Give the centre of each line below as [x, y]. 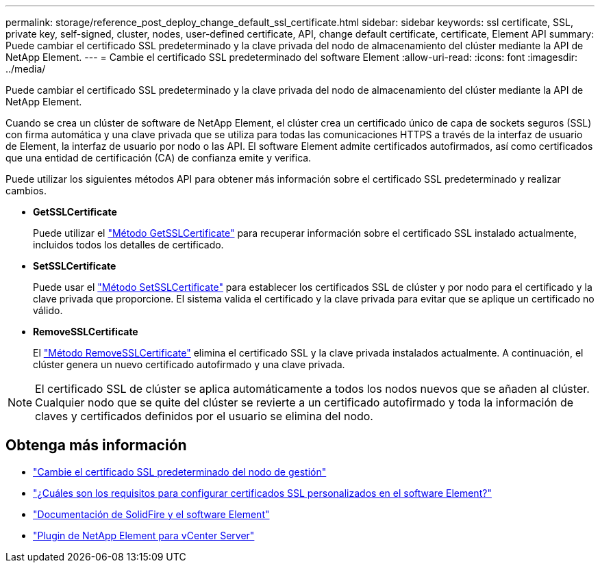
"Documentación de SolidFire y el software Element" [151, 514]
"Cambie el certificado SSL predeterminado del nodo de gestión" [180, 472]
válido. [48, 310]
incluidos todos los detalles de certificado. [128, 245]
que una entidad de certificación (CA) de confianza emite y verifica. [159, 158]
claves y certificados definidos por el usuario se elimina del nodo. [204, 416]
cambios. [26, 191]
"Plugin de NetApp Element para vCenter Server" [144, 535]
